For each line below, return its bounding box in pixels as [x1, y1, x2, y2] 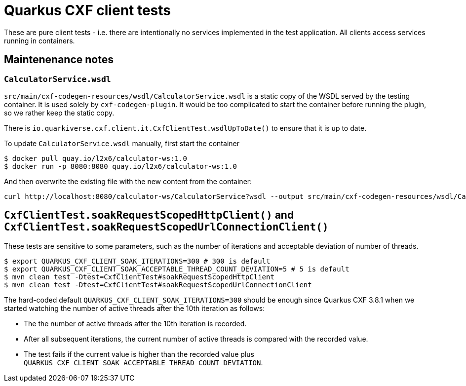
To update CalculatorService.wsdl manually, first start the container [4, 139, 239, 148]
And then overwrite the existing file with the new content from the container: [4, 177, 252, 186]
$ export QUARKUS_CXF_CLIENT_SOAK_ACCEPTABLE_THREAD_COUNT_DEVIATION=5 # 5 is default [4, 265, 349, 273]
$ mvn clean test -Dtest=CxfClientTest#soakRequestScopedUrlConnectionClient [4, 280, 312, 289]
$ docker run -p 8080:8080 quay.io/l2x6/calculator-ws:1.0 [4, 162, 237, 170]
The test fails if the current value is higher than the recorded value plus [24, 349, 254, 358]
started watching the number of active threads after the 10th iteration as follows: [4, 304, 265, 312]
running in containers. [4, 36, 75, 45]
